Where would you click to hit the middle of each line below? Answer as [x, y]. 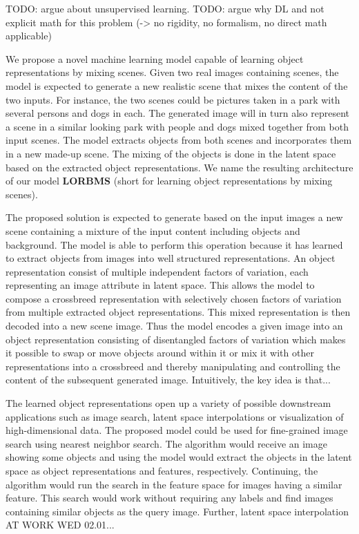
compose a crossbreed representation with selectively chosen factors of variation [174, 298]
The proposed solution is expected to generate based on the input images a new [174, 217]
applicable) [29, 36]
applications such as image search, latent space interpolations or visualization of [175, 416]
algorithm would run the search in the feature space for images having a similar [174, 484]
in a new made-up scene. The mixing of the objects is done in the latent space [171, 153]
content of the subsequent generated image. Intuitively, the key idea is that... [168, 380]
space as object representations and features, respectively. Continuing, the [162, 470]
